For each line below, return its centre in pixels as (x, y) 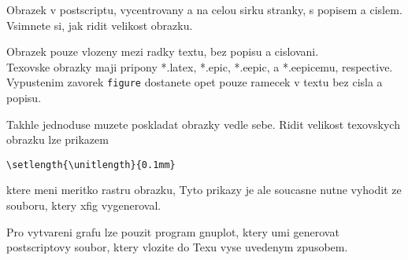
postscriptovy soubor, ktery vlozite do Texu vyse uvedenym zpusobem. (177, 247)
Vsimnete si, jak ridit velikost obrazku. (100, 25)
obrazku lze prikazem (57, 139)
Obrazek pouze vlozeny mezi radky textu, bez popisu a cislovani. (163, 51)
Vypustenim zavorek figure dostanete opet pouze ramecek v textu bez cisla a (195, 82)
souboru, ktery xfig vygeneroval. (84, 205)
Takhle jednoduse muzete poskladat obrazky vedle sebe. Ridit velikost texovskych (203, 124)
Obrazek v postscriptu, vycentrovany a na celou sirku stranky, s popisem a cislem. (204, 9)
